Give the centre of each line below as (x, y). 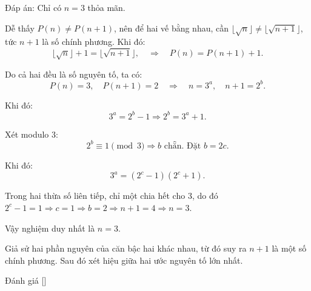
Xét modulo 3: (32, 134)
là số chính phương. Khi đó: (94, 42)
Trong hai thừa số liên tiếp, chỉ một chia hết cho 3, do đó (112, 196)
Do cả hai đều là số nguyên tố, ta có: (74, 74)
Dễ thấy (20, 28)
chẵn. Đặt (182, 146)
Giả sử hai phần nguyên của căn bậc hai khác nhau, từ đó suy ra (126, 248)
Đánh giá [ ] (26, 280)
